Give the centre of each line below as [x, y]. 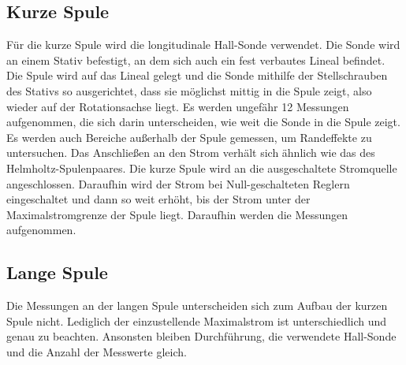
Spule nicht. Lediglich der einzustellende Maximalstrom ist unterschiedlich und [197, 320]
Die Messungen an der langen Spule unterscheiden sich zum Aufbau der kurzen [197, 305]
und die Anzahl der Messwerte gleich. [97, 351]
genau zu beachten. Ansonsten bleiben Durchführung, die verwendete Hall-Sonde [201, 336]
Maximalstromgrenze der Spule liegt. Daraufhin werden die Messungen [177, 214]
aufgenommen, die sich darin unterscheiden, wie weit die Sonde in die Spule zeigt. [203, 122]
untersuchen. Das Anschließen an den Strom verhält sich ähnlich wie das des [191, 153]
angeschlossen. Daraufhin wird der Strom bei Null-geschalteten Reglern [178, 183]
